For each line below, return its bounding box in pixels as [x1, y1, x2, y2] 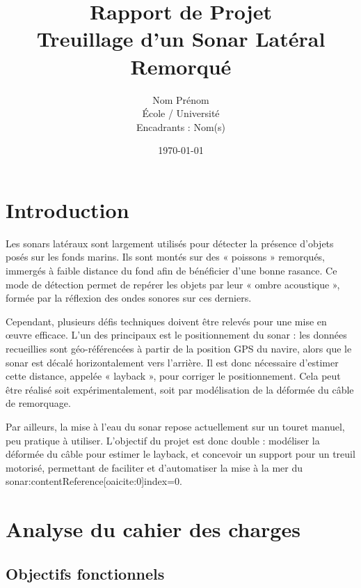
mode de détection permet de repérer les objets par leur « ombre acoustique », [6, 277, 340, 291]
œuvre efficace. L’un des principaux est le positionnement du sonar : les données [6, 327, 347, 342]
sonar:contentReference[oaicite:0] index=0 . [6, 474, 182, 488]
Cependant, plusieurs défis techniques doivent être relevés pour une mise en [6, 314, 327, 328]
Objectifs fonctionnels [6, 562, 165, 584]
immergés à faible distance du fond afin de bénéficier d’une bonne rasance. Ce [6, 263, 337, 277]
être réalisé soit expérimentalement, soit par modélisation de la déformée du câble [6, 382, 354, 396]
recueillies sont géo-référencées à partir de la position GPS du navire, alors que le [6, 341, 352, 355]
